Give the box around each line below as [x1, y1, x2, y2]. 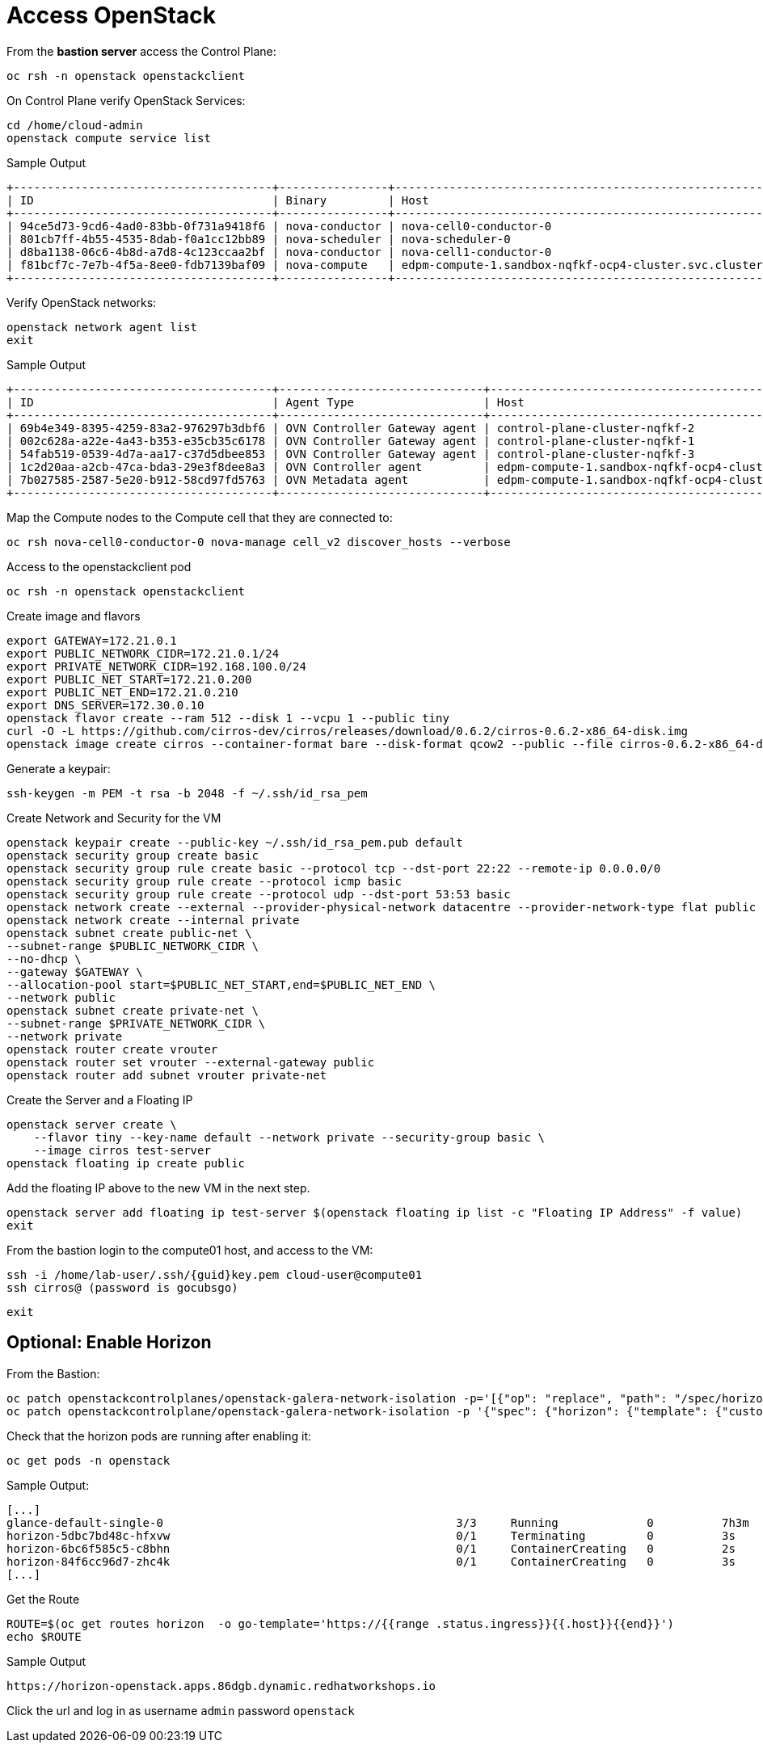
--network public [6, 990, 116, 1004]
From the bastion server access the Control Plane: [6, 44, 276, 58]
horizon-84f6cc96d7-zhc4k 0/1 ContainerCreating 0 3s [6, 1554, 736, 1568]
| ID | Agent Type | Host [6, 395, 525, 409]
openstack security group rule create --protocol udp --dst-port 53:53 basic [6, 887, 511, 901]
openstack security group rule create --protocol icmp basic [6, 874, 402, 888]
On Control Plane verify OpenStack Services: [6, 93, 246, 107]
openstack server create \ [6, 1117, 177, 1131]
